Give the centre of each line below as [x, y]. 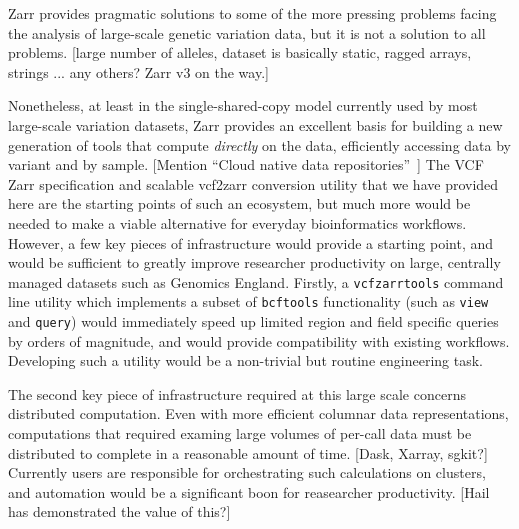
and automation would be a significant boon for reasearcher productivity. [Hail [249, 491]
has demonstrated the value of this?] [119, 511]
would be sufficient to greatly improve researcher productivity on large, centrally [254, 262]
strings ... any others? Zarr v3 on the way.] [138, 71]
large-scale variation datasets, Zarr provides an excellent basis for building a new [255, 124]
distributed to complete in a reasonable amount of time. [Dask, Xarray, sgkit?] [248, 452]
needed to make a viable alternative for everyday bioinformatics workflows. [237, 222]
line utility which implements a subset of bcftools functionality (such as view [248, 301]
